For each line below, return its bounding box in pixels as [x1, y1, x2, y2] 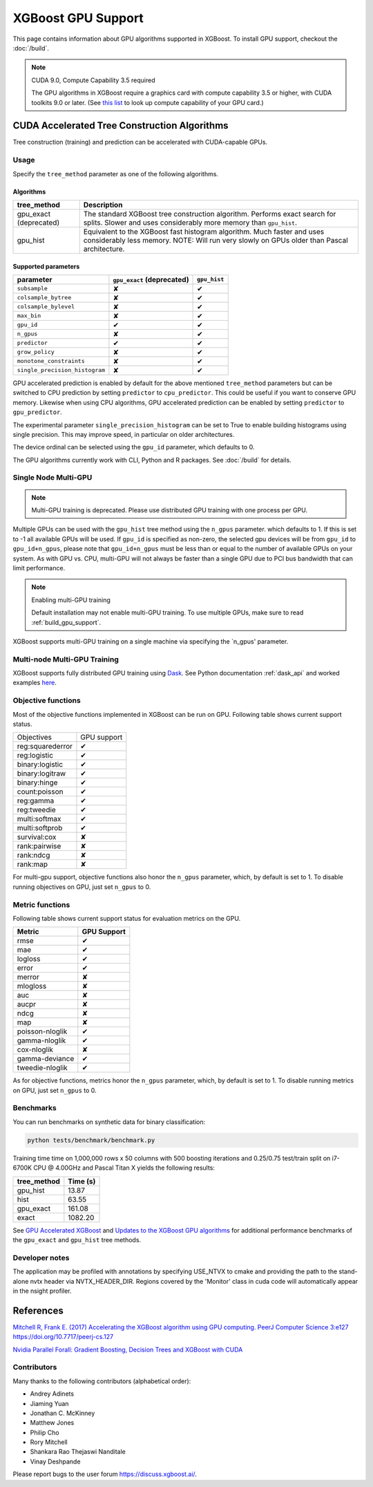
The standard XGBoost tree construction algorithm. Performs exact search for [83, 209, 336, 218]
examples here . [12, 678, 57, 687]
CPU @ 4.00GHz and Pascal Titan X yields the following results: [33, 1163, 216, 1172]
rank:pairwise [17, 841, 61, 851]
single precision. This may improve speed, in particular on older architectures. [12, 430, 235, 438]
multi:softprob [17, 823, 63, 833]
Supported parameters [12, 262, 80, 270]
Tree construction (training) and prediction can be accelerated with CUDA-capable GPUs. [12, 138, 268, 147]
